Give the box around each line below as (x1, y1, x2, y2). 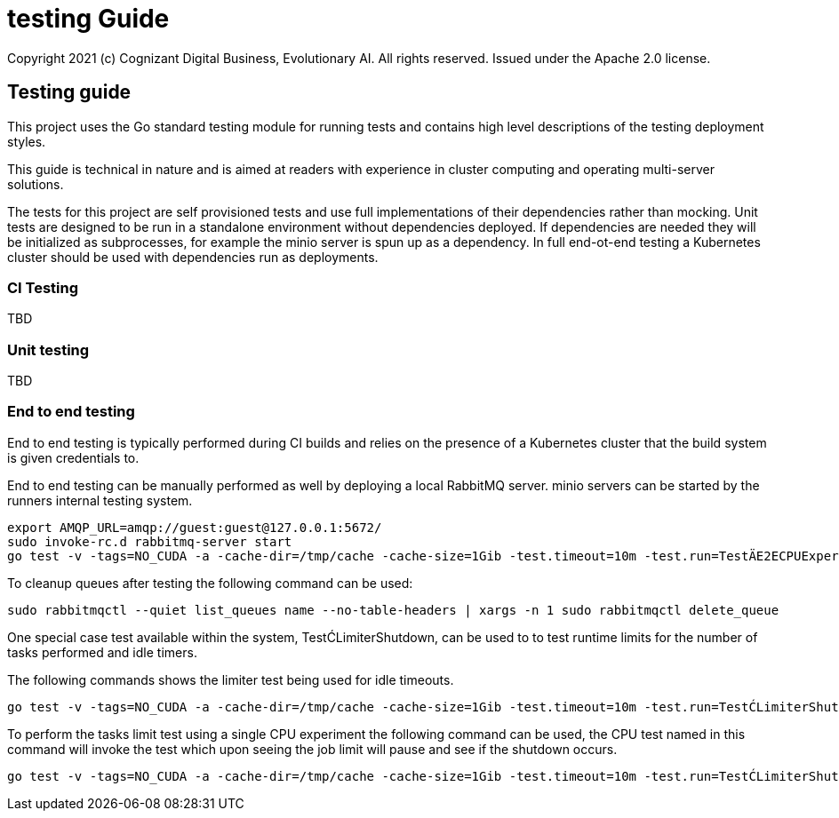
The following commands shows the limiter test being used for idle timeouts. (7, 671, 454, 687)
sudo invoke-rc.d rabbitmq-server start (7, 534, 292, 549)
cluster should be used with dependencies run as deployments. (7, 249, 379, 265)
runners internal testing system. (7, 492, 193, 508)
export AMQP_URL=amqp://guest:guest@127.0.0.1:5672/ (7, 520, 382, 535)
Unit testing (7, 340, 90, 359)
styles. (7, 133, 46, 149)
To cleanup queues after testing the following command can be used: (7, 575, 413, 591)
